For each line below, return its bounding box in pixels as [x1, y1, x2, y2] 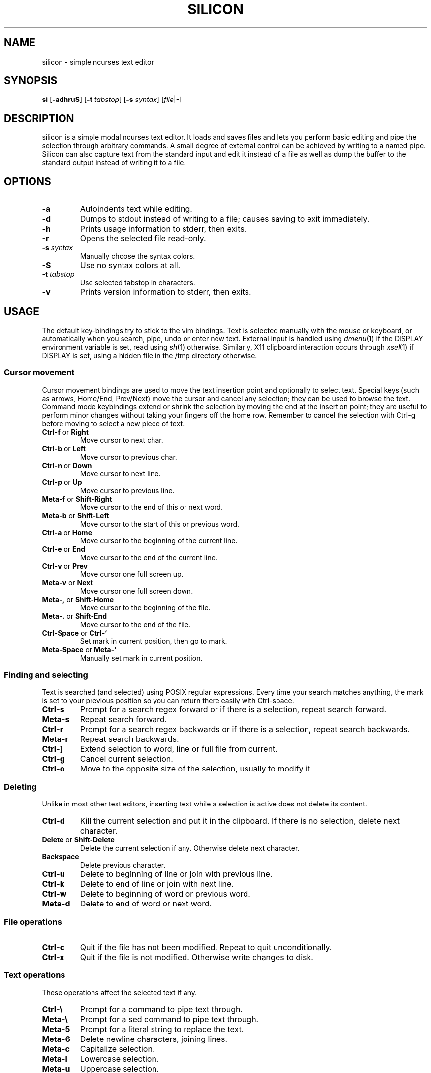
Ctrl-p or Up [42, 477, 82, 486]
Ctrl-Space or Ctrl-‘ [42, 628, 107, 637]
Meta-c [42, 1043, 70, 1054]
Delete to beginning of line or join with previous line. [80, 869, 273, 879]
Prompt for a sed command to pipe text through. [80, 1014, 259, 1024]
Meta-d [42, 899, 70, 909]
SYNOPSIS [4, 74, 58, 87]
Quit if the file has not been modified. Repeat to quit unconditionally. [80, 942, 332, 952]
